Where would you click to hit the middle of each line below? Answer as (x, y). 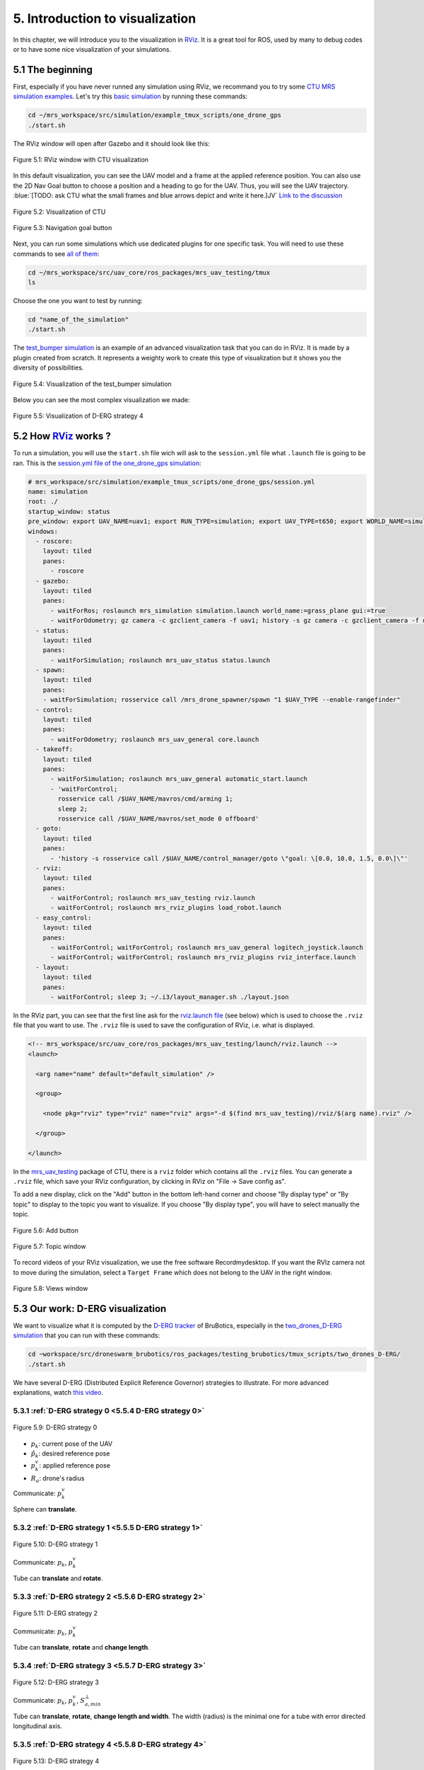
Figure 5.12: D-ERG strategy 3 (56, 1682)
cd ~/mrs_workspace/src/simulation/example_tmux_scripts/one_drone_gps (155, 115)
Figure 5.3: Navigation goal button (63, 227)
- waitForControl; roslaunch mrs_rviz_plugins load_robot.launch (166, 908)
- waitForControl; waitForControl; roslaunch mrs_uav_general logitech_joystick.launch (207, 948)
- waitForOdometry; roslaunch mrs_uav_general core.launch (155, 739)
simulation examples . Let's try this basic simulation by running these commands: (130, 96)
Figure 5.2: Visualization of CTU (59, 212)
